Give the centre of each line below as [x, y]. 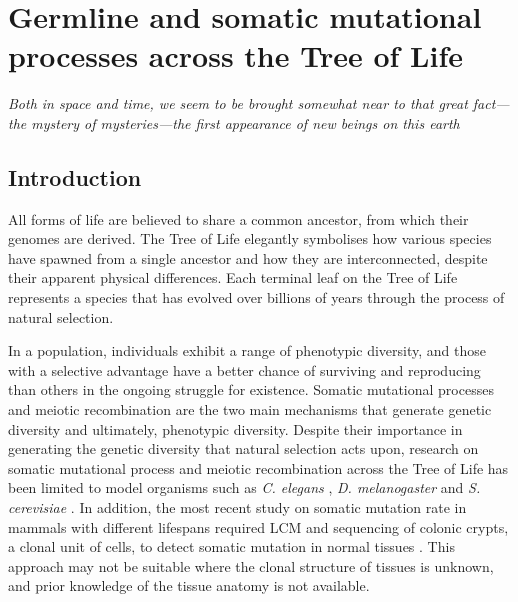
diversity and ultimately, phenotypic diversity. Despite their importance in [235, 428]
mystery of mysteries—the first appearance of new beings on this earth [245, 122]
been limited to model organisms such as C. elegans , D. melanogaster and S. [244, 487]
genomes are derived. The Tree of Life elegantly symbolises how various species [250, 238]
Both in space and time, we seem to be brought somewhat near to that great [238, 103]
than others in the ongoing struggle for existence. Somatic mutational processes [251, 389]
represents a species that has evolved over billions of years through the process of [256, 297]
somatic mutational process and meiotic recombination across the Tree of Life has [258, 467]
